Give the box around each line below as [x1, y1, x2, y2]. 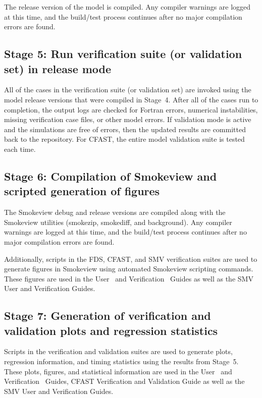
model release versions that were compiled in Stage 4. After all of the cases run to [4, 94, 258, 104]
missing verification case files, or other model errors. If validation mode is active [4, 114, 251, 125]
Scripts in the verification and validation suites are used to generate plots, [4, 346, 233, 357]
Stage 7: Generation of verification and [4, 308, 211, 323]
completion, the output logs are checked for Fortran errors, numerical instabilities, [4, 104, 258, 115]
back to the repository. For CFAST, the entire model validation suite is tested [4, 134, 245, 144]
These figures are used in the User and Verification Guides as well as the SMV [4, 273, 253, 283]
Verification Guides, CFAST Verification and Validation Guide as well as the [4, 376, 245, 386]
